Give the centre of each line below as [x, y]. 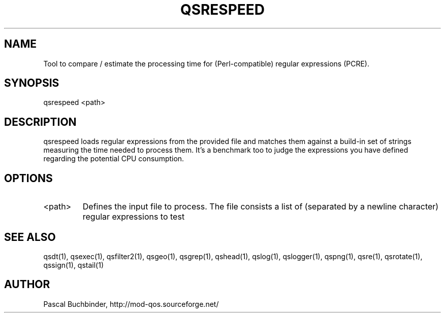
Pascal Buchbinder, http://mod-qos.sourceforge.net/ [131, 304]
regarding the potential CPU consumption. [114, 159]
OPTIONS [28, 178]
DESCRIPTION [40, 122]
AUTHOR [27, 285]
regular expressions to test [134, 217]
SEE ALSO [30, 237]
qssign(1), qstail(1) [74, 265]
